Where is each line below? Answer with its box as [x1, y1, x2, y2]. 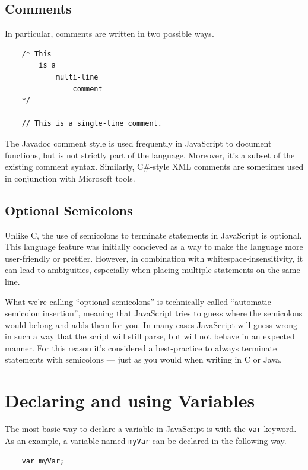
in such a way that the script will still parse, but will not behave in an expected [5, 330, 295, 342]
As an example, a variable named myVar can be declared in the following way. [5, 434, 287, 446]
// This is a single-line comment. [21, 119, 162, 128]
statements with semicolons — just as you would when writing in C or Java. [5, 353, 282, 366]
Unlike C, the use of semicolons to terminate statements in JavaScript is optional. [5, 228, 302, 241]
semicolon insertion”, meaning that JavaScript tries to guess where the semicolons [5, 307, 303, 319]
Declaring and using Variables [5, 388, 255, 412]
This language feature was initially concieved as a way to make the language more [5, 240, 303, 253]
